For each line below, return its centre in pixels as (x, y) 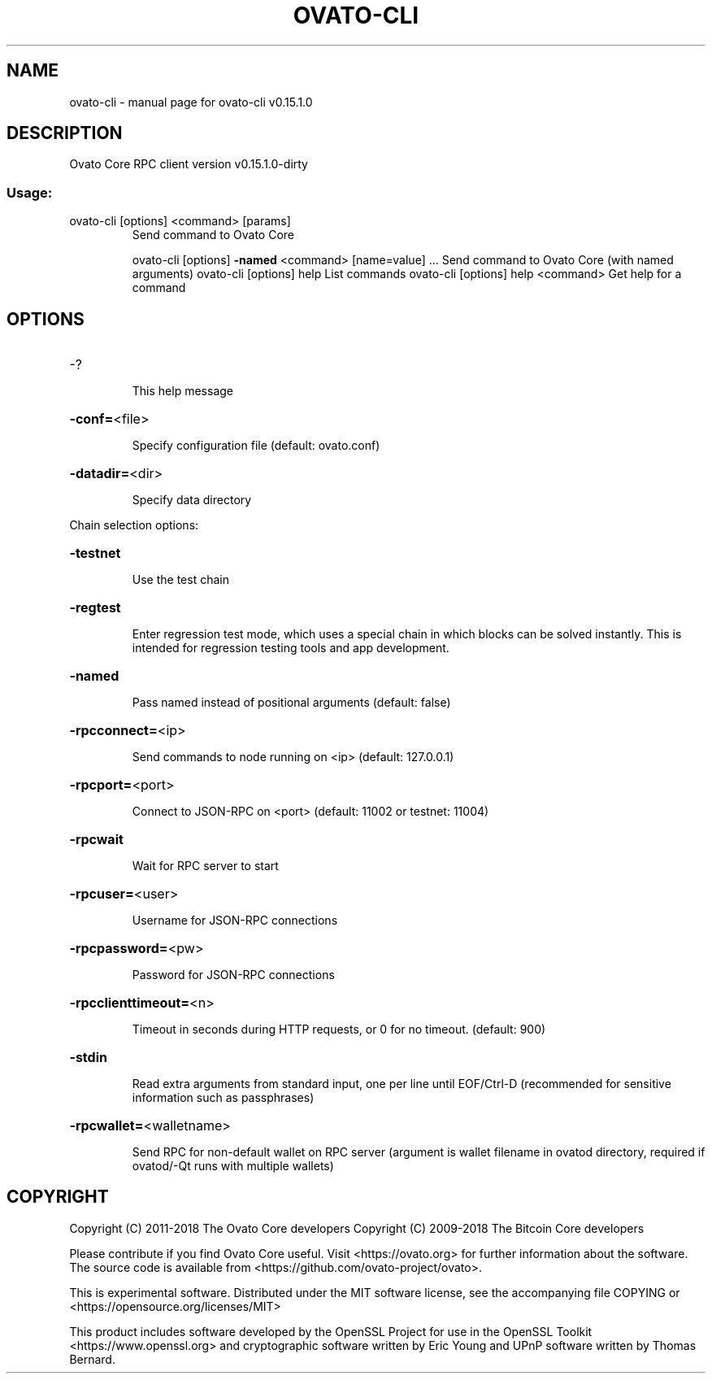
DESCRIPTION (65, 133)
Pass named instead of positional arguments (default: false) (291, 703)
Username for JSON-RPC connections (235, 921)
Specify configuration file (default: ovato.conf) (256, 446)
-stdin (88, 1058)
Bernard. (92, 1359)
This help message (182, 391)
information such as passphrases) (223, 1098)
